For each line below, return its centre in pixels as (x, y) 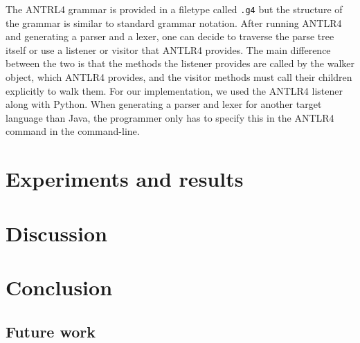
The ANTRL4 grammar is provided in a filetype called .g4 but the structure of (174, 9)
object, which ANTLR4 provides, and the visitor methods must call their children (179, 77)
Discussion (56, 233)
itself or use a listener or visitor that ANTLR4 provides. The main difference (168, 49)
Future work (51, 331)
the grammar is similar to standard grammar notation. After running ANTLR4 (174, 22)
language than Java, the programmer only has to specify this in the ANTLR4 (170, 117)
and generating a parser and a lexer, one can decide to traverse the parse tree (170, 36)
